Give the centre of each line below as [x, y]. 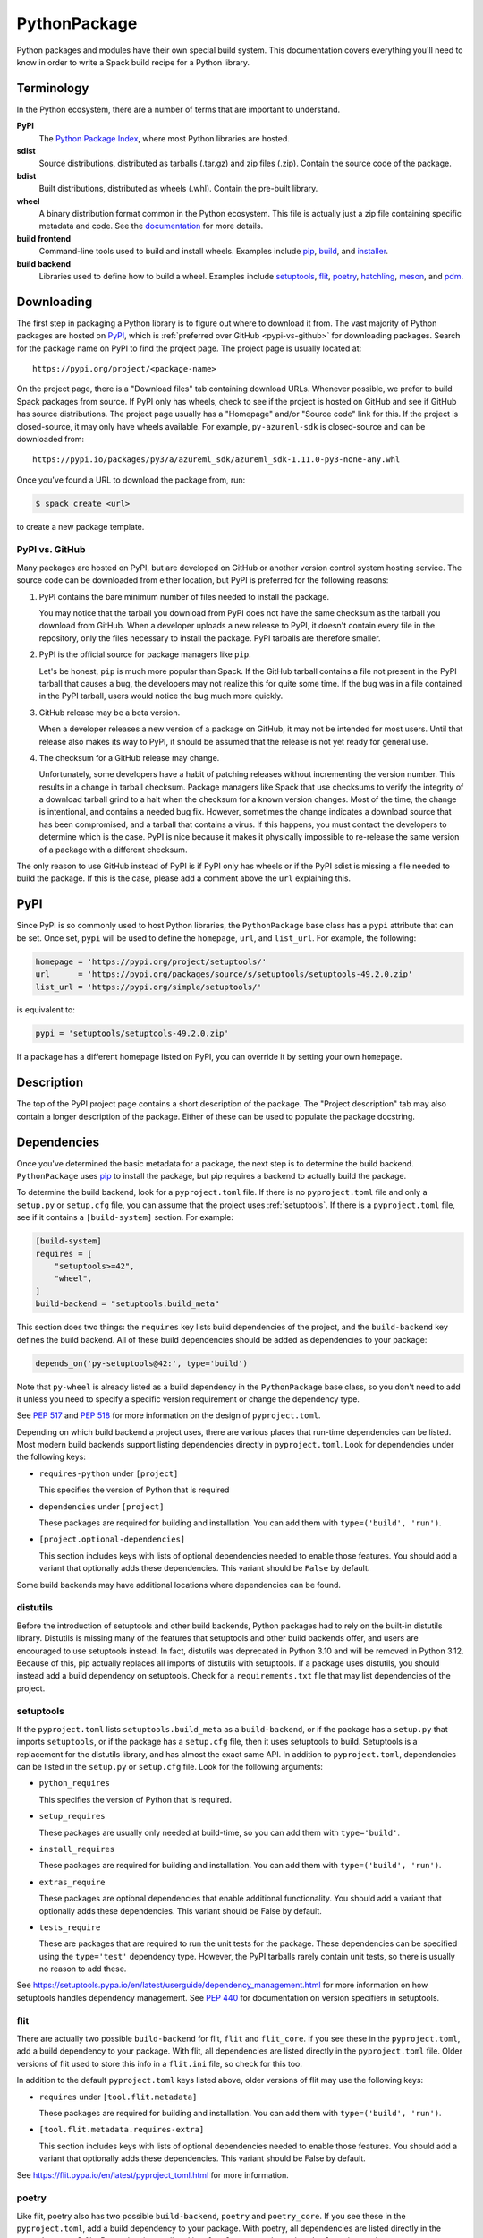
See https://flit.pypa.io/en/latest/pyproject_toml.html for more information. [153, 2174]
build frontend [44, 238]
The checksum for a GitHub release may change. [129, 757]
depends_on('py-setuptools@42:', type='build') [141, 1363]
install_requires [77, 1849]
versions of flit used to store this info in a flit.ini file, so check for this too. [160, 2063]
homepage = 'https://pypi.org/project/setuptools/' [151, 961]
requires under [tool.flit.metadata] [118, 2097]
